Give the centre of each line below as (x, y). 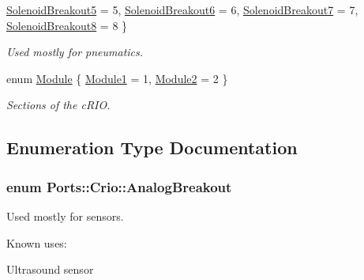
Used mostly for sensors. (65, 216)
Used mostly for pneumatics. (75, 52)
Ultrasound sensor (50, 269)
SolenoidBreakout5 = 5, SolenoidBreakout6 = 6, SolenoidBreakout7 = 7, (182, 9)
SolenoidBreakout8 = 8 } (67, 25)
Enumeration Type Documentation (152, 148)
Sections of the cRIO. (58, 105)
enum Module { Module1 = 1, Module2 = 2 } (117, 78)
